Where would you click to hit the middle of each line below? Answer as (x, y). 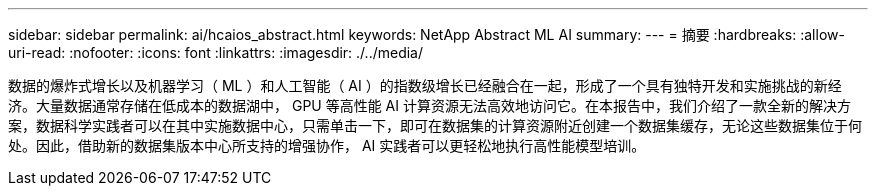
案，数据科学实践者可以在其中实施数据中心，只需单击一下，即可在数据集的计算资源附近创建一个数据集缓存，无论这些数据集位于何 (435, 125)
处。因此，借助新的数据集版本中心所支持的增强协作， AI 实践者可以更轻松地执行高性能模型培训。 (327, 145)
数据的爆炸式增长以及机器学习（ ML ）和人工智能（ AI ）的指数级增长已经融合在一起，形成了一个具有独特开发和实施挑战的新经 (425, 85)
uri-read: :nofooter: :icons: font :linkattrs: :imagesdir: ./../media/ (216, 52)
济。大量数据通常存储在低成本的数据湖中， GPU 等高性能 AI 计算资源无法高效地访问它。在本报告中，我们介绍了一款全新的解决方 (429, 105)
